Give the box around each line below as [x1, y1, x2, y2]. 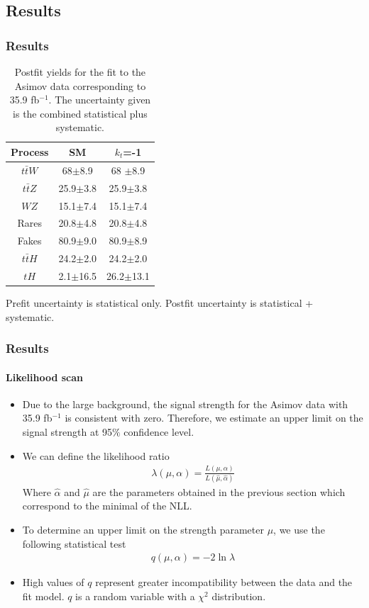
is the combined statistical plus [13, 106, 148, 120]
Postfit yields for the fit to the [14, 64, 146, 79]
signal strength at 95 [22, 424, 112, 439]
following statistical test [22, 536, 126, 551]
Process [11, 144, 49, 159]
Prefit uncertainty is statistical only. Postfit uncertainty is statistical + [6, 295, 314, 310]
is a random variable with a [75, 588, 195, 603]
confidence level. [123, 424, 194, 439]
